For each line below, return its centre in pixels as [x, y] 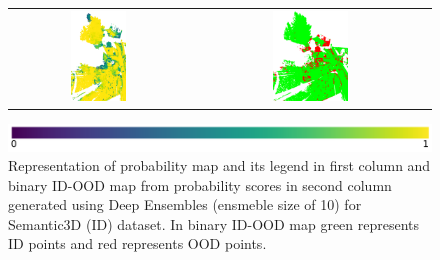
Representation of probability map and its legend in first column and [219, 165]
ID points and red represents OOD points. [137, 243]
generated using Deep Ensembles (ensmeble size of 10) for [185, 204]
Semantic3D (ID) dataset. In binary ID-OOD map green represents [214, 223]
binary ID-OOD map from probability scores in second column [200, 184]
